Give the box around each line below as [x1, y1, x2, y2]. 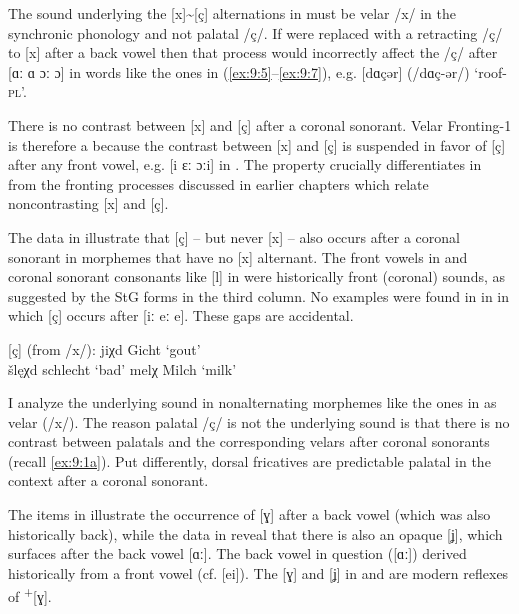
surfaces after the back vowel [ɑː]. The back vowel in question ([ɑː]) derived [8, 543, 467, 564]
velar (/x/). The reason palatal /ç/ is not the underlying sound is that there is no [8, 411, 510, 432]
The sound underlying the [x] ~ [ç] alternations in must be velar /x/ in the [8, 3, 457, 23]
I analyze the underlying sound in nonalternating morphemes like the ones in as [8, 392, 497, 413]
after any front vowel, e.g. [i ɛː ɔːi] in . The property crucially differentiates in [8, 154, 482, 175]
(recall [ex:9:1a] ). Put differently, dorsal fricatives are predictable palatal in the [8, 450, 491, 471]
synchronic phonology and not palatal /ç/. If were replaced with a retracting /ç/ [8, 22, 503, 43]
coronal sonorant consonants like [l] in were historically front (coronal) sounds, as [8, 266, 506, 287]
